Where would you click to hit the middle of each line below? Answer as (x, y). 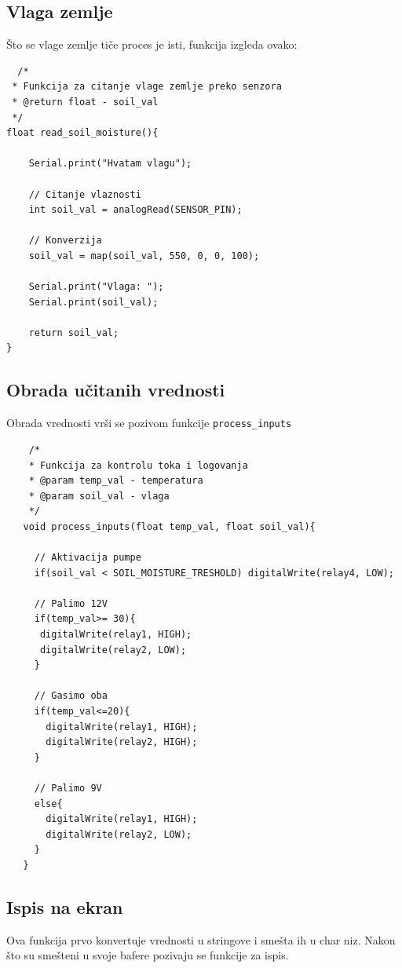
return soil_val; (74, 332)
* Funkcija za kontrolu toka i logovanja (138, 465)
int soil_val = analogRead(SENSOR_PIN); (135, 210)
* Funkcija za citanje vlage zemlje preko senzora (147, 87)
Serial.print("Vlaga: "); (96, 287)
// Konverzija (65, 241)
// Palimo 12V (71, 603)
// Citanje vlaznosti (85, 194)
